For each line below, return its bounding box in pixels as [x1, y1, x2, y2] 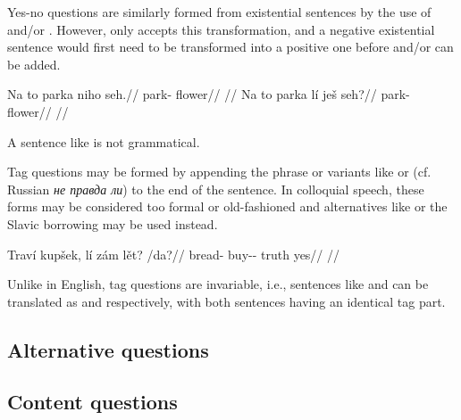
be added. [7, 54, 61, 73]
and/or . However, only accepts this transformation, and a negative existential [7, 20, 435, 38]
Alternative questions [7, 335, 209, 363]
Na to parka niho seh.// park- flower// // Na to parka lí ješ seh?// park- [7, 85, 410, 103]
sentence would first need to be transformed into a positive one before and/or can [7, 37, 454, 56]
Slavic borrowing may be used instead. [7, 214, 218, 233]
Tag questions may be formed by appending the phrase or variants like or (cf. [7, 162, 432, 181]
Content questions [7, 388, 178, 416]
